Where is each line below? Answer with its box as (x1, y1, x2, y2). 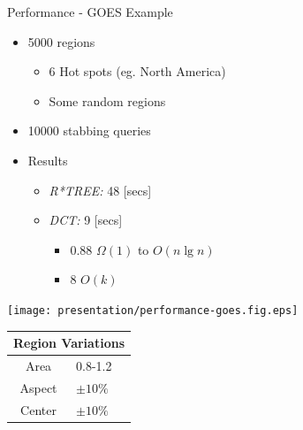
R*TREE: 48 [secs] (49, 180, 152, 199)
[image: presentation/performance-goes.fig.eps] (7, 303, 299, 317)
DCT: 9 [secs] (49, 211, 123, 229)
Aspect (19, 378, 57, 396)
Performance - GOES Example (7, 3, 173, 20)
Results (27, 150, 68, 169)
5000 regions (27, 32, 95, 50)
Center (20, 400, 57, 418)
